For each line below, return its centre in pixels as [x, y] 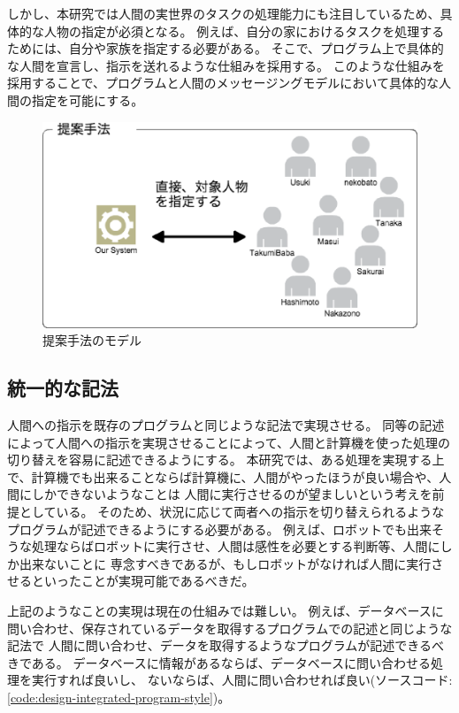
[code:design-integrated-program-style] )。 [119, 697]
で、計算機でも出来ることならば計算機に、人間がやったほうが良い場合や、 [223, 476]
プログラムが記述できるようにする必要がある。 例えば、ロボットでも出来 [220, 529]
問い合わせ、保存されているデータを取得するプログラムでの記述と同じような [230, 628]
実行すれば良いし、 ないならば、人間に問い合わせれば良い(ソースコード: [242, 680]
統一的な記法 [63, 388]
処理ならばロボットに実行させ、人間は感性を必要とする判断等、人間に [236, 546]
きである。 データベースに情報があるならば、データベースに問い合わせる [219, 662]
